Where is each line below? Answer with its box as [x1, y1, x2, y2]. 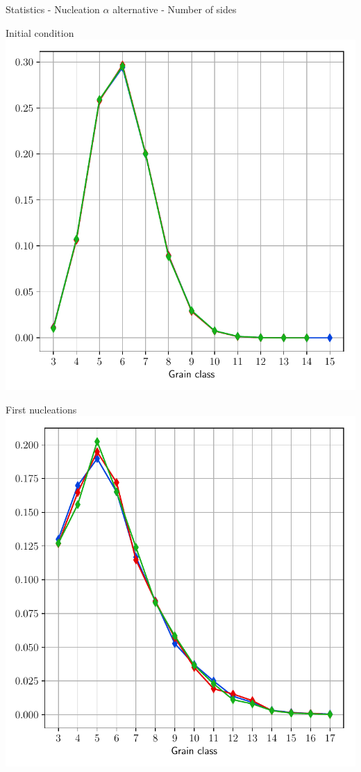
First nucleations [6, 402, 77, 416]
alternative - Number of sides [112, 2, 237, 16]
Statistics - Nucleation [6, 2, 100, 16]
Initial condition [6, 25, 74, 40]
